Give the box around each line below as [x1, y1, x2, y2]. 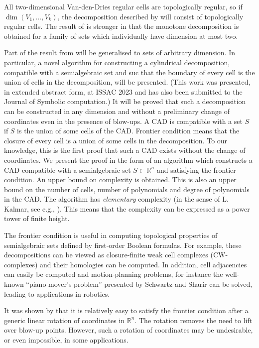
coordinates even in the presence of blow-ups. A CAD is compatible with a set [4, 116, 243, 126]
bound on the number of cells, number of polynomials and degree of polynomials [4, 184, 250, 194]
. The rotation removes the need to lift [134, 315, 253, 325]
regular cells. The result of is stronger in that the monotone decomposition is [4, 21, 239, 31]
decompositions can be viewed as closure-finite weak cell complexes [4, 249, 208, 260]
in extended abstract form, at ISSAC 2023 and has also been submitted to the [4, 86, 243, 97]
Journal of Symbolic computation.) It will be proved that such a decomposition [4, 96, 246, 107]
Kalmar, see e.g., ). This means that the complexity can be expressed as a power [4, 203, 250, 214]
